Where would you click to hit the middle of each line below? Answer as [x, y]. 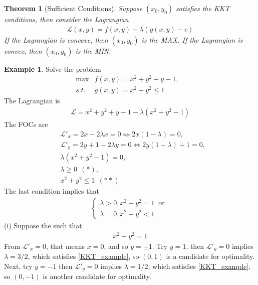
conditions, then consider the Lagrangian [66, 19]
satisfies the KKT [203, 8]
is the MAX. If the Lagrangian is [192, 39]
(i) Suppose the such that [43, 225]
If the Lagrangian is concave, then [56, 39]
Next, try [18, 266]
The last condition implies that [52, 191]
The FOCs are [26, 124]
